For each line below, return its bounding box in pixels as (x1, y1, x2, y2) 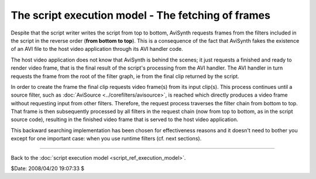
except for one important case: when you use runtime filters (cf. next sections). (11, 135, 202, 142)
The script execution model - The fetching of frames (11, 9, 270, 22)
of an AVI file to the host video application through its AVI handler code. (11, 46, 184, 53)
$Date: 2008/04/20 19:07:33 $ (11, 165, 85, 172)
